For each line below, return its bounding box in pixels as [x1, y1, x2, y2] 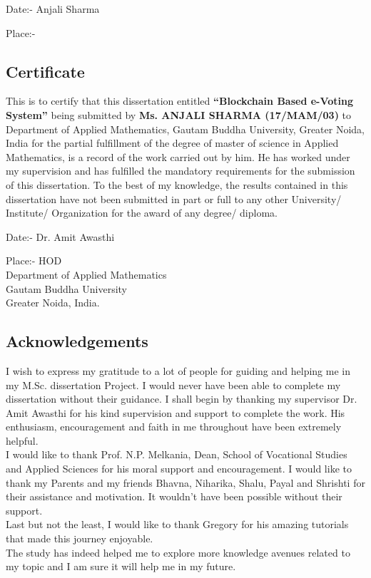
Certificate [6, 60, 85, 82]
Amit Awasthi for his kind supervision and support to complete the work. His [6, 405, 345, 420]
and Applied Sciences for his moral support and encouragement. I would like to [6, 461, 352, 476]
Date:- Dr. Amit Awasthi [6, 229, 115, 244]
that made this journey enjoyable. [6, 531, 153, 546]
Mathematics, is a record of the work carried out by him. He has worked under [6, 149, 350, 164]
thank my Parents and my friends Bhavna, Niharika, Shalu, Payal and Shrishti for [6, 475, 365, 490]
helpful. [6, 433, 39, 448]
